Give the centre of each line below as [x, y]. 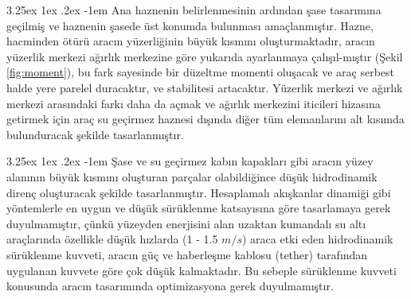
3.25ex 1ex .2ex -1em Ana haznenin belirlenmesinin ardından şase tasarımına [194, 10]
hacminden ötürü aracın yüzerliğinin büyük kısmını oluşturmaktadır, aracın [191, 41]
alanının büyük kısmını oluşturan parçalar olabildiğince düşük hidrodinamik [192, 176]
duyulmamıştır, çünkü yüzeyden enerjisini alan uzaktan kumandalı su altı [186, 223]
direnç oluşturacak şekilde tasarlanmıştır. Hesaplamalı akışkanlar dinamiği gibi [199, 192]
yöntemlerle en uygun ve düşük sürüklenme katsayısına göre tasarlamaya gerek [199, 208]
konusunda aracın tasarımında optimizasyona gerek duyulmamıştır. [170, 286]
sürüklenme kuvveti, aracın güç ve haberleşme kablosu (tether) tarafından [187, 254]
